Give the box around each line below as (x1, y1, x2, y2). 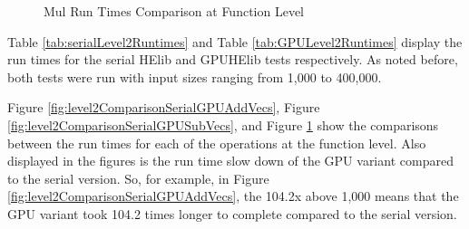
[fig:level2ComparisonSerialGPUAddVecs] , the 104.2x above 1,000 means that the (7, 186, 459, 205)
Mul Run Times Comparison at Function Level (44, 2, 304, 20)
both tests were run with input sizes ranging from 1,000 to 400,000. (7, 67, 382, 86)
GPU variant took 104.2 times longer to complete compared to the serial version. (7, 204, 457, 223)
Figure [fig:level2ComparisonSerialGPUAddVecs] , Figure (7, 98, 320, 117)
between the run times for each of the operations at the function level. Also (7, 133, 426, 152)
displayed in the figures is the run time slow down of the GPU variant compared (7, 151, 454, 170)
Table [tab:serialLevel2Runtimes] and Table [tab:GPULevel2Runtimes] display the (7, 32, 463, 51)
